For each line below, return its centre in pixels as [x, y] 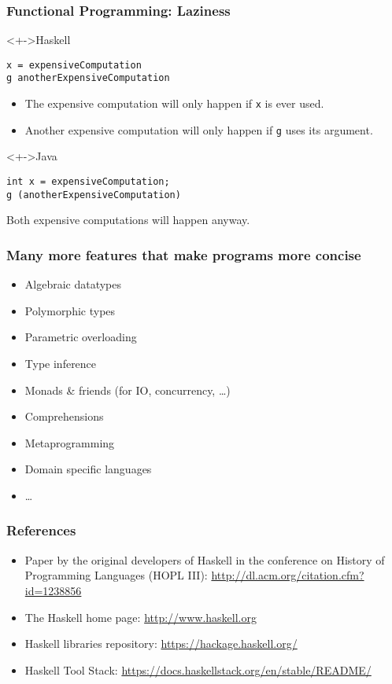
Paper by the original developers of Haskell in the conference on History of [205, 559]
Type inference [61, 363]
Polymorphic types [70, 310]
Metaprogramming [70, 442]
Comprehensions [64, 416]
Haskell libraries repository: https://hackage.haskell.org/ [161, 644]
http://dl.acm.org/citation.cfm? [288, 575]
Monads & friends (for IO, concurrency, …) [128, 390]
